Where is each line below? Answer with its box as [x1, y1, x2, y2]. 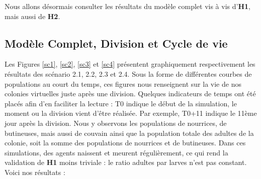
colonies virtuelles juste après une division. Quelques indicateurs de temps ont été [5, 88, 256, 99]
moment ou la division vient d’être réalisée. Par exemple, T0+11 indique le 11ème [5, 108, 257, 118]
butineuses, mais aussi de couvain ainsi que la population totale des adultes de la [5, 127, 254, 138]
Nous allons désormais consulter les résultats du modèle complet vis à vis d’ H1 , [5, 1, 250, 11]
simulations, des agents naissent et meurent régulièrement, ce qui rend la [5, 147, 228, 157]
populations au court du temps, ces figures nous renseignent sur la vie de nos [5, 78, 241, 89]
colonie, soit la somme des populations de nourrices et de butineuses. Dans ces [5, 137, 246, 148]
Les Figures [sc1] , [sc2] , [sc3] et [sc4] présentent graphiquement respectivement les [5, 59, 255, 69]
